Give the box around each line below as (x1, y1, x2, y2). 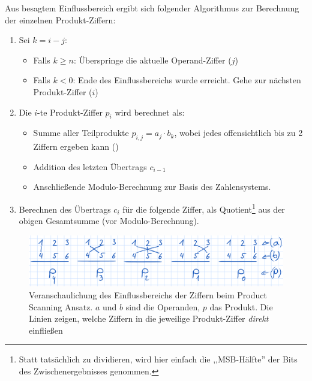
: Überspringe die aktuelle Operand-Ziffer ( (73, 53, 232, 66)
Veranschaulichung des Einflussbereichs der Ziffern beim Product (29, 289, 267, 301)
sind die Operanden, (125, 300, 200, 313)
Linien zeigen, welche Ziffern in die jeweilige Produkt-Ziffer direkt (29, 312, 269, 325)
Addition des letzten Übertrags (33, 160, 147, 173)
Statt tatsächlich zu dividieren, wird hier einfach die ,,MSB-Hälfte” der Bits (19, 353, 298, 365)
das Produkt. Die (209, 300, 273, 313)
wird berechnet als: (115, 105, 185, 118)
